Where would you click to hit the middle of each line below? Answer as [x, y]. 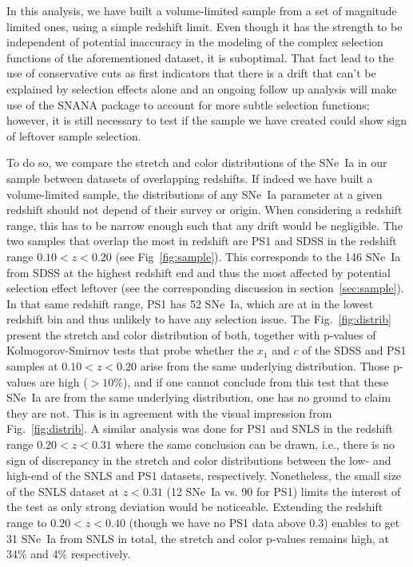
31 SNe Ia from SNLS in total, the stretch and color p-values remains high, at [198, 538]
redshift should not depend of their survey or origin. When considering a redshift [205, 210]
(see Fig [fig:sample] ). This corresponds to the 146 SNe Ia [258, 256]
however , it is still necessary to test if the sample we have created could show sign [207, 120]
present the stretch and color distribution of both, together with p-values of [191, 334]
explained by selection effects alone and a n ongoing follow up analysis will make [202, 88]
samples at [32, 366]
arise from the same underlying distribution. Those [265, 366]
